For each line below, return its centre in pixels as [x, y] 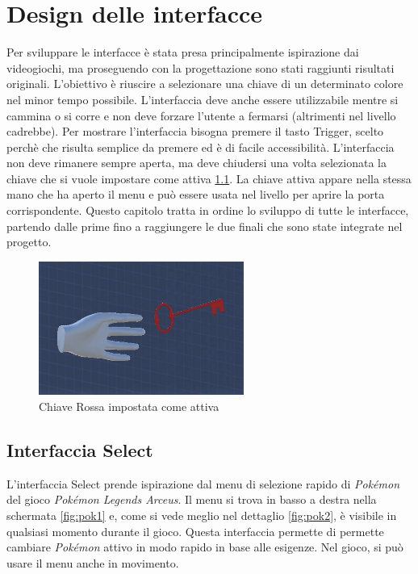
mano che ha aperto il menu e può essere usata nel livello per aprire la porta [196, 194]
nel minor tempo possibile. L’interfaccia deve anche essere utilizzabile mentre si [203, 99]
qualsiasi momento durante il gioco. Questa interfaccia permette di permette [195, 531]
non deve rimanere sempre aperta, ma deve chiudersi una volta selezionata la [196, 163]
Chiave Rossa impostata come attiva [129, 406]
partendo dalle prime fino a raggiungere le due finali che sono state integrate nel [205, 226]
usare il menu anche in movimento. [93, 562]
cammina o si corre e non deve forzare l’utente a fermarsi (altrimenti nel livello [201, 115]
